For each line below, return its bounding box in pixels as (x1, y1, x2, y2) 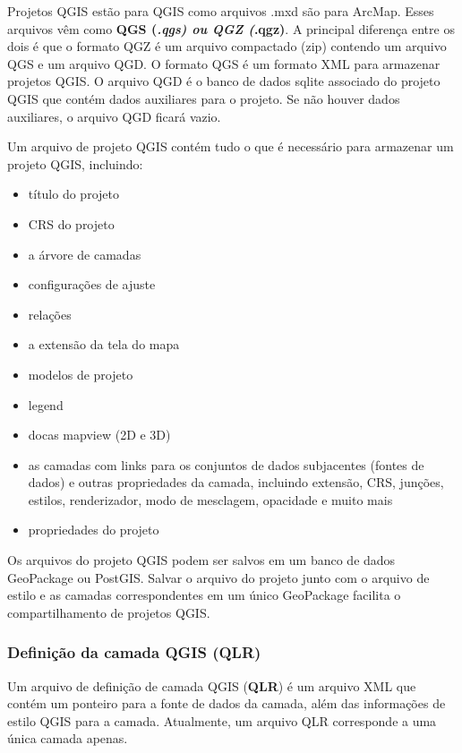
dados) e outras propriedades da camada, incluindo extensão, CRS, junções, (28, 473, 444, 492)
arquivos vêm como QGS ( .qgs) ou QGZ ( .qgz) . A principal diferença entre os (7, 19, 455, 38)
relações (28, 304, 72, 323)
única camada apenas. (7, 729, 128, 748)
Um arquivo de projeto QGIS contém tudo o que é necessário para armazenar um (7, 137, 454, 156)
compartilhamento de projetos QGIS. (7, 603, 210, 621)
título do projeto (28, 184, 119, 203)
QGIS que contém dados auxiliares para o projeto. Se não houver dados (7, 89, 400, 107)
